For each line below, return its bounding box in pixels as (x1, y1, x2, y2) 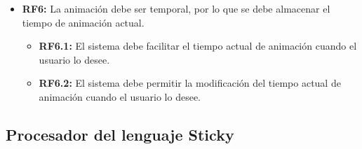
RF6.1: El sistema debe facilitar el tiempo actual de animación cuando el (39, 38, 357, 53)
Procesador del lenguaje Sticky (6, 123, 234, 145)
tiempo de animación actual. (22, 15, 145, 29)
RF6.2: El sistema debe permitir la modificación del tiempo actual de (39, 76, 341, 90)
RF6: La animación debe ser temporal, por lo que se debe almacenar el (22, 1, 330, 15)
